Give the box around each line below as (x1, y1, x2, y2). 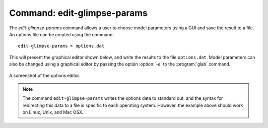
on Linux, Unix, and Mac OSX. (22, 109, 84, 115)
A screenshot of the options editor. (9, 72, 80, 78)
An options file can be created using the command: (9, 31, 114, 37)
